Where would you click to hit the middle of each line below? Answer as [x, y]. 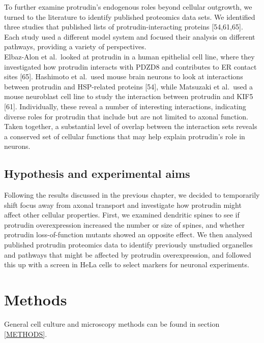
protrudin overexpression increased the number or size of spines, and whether [124, 224]
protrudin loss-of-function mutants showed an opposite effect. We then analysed [128, 235]
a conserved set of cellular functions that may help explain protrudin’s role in [125, 136]
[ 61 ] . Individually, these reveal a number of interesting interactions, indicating [125, 106]
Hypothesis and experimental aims [97, 174]
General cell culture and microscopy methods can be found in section [112, 323]
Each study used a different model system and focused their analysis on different [130, 36]
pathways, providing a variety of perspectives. [75, 46]
